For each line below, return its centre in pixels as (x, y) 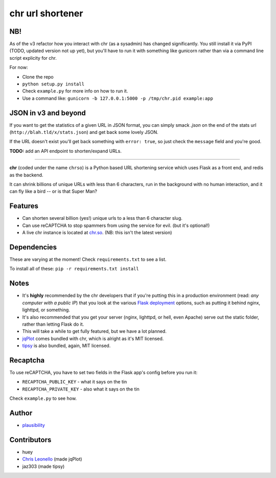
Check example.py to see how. (43, 398)
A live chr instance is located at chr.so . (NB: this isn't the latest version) (97, 233)
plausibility (34, 425)
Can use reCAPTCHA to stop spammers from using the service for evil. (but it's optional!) (116, 225)
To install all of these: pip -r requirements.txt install (74, 269)
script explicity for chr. (33, 58)
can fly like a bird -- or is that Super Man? (53, 191)
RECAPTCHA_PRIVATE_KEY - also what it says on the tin (81, 389)
